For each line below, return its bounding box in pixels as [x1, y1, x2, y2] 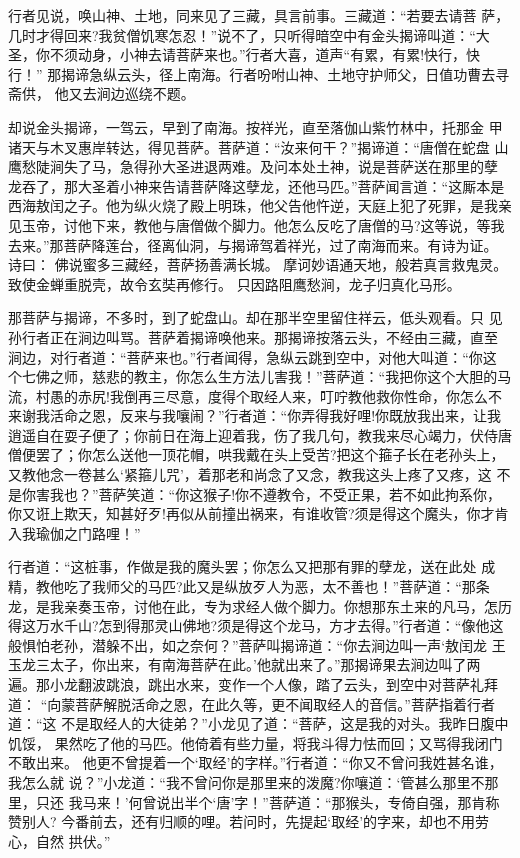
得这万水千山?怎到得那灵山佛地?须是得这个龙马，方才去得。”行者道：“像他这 [8, 615, 504, 636]
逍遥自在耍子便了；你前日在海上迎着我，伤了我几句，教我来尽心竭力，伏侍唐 [8, 424, 512, 445]
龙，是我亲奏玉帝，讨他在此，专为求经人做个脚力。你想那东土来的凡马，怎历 [8, 595, 512, 616]
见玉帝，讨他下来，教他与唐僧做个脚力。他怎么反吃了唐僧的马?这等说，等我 [8, 214, 505, 235]
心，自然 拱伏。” [8, 830, 111, 851]
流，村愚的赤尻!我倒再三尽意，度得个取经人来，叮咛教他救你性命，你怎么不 [8, 385, 502, 406]
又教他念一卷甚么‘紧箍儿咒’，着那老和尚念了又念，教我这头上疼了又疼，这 [8, 464, 492, 485]
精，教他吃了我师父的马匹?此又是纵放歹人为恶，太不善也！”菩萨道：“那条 [8, 576, 490, 597]
